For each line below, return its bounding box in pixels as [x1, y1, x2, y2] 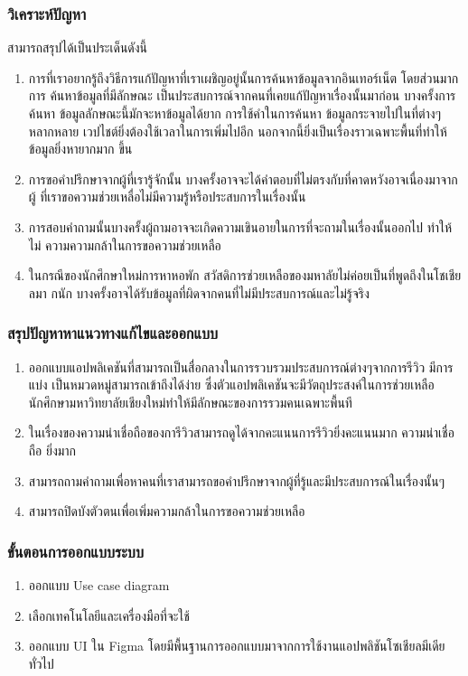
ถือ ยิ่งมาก [28, 440, 77, 459]
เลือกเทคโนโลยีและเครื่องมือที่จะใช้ [28, 606, 190, 624]
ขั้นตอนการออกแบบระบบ [7, 540, 144, 562]
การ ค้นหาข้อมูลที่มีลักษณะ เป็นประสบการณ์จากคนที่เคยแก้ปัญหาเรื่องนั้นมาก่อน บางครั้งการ [28, 86, 456, 105]
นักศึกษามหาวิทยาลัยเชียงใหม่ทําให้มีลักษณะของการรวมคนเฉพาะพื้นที [28, 392, 352, 411]
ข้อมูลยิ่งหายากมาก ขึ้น [28, 139, 133, 158]
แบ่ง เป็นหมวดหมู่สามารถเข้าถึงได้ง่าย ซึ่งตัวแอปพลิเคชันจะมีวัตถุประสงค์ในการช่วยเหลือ [28, 375, 435, 394]
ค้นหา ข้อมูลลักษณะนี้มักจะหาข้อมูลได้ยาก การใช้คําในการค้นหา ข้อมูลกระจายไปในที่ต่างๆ [28, 104, 442, 122]
